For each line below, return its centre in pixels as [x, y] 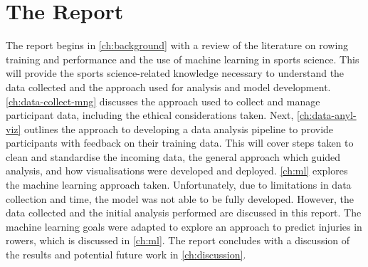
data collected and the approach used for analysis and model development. [168, 87]
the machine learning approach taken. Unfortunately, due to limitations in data [179, 185]
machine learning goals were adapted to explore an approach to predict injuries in [184, 226]
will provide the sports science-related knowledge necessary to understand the [175, 73]
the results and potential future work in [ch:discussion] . [126, 255]
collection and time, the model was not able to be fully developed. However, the [180, 198]
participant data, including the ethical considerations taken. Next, [150, 115]
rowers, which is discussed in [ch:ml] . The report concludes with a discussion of [178, 240]
